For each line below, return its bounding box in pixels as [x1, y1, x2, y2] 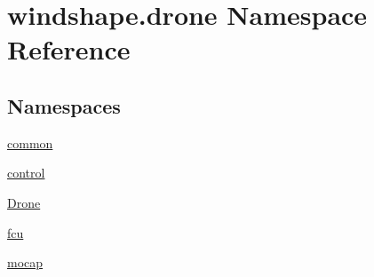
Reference [7, 31, 131, 67]
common [7, 133, 53, 152]
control [7, 163, 45, 182]
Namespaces [7, 91, 121, 119]
